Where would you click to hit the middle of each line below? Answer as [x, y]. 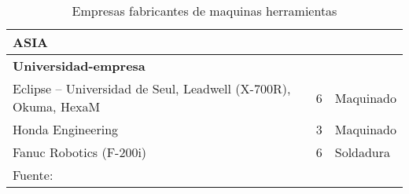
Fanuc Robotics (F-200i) [80, 152]
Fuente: [33, 175]
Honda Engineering [66, 129]
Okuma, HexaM [57, 106]
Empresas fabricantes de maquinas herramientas [204, 11]
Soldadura [363, 152]
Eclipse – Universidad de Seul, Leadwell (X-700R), [152, 88]
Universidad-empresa [79, 66]
